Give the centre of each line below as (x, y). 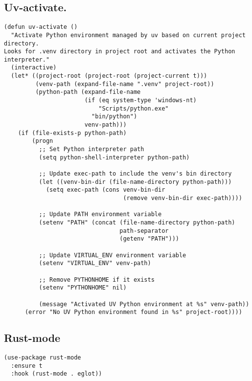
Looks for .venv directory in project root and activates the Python (120, 52)
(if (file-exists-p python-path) (72, 133)
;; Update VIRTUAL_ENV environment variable (113, 255)
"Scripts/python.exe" (134, 108)
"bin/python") (114, 117)
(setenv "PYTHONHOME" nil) (83, 288)
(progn (43, 141)
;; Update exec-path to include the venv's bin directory (135, 174)
